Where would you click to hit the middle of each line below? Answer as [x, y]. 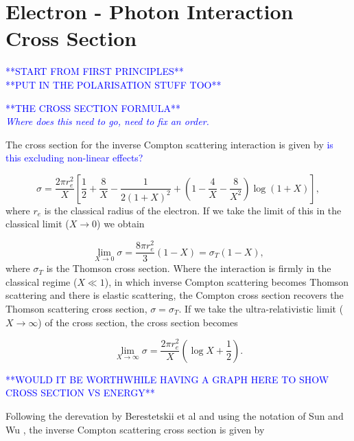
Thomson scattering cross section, [76, 308]
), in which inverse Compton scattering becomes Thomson [227, 281]
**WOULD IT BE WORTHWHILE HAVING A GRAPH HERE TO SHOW [167, 379]
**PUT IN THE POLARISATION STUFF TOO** [114, 84]
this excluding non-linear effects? [74, 158]
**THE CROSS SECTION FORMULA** [93, 108]
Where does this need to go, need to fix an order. [107, 121]
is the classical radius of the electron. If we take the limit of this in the [193, 210]
